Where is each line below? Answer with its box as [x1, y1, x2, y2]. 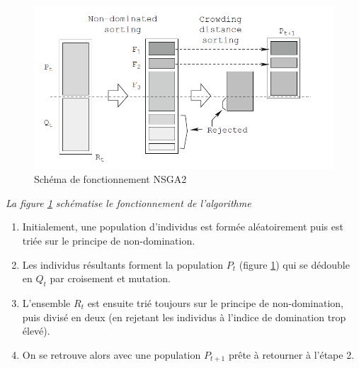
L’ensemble [22, 295, 71, 310]
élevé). [22, 323, 50, 338]
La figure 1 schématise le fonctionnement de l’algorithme [6, 195, 251, 210]
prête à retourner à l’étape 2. [228, 347, 355, 362]
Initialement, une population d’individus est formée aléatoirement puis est [22, 219, 343, 234]
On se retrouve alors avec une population [22, 347, 201, 362]
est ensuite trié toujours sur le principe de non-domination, [87, 295, 344, 310]
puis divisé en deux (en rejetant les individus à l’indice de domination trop [22, 309, 346, 324]
